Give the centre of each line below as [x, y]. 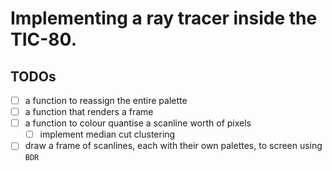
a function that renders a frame [89, 112]
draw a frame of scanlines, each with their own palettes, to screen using [173, 146]
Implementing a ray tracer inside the [164, 18]
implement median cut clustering [107, 134]
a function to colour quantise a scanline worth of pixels [138, 123]
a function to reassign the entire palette [106, 100]
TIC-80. [43, 39]
